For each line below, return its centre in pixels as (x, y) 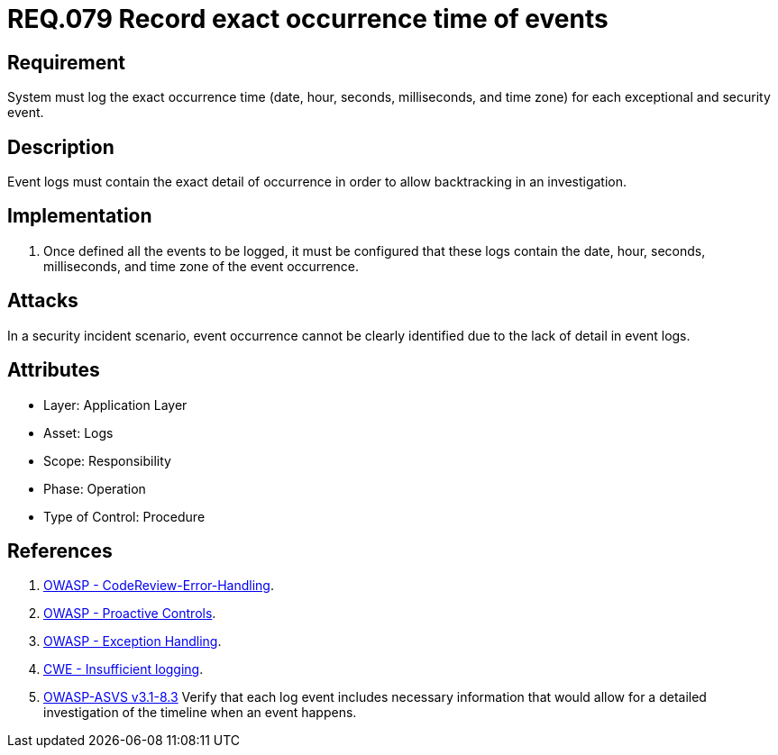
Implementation (80, 216)
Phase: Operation (95, 488)
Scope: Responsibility (107, 460)
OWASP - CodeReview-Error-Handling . (159, 586)
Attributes (54, 370)
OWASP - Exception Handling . (133, 641)
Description (61, 147)
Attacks (43, 301)
